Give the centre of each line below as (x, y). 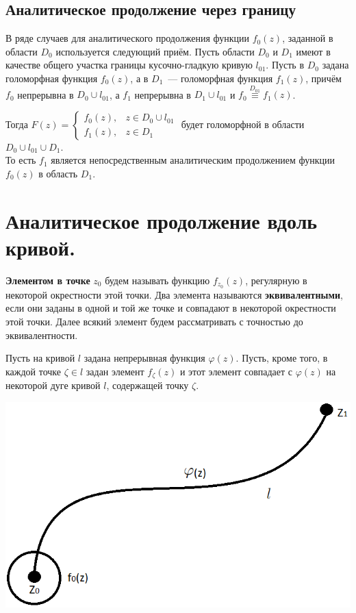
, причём (323, 78)
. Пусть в (285, 65)
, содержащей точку (148, 385)
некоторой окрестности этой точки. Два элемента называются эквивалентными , (174, 294)
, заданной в (308, 38)
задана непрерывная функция (144, 358)
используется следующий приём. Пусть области (155, 51)
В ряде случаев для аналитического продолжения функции (127, 38)
